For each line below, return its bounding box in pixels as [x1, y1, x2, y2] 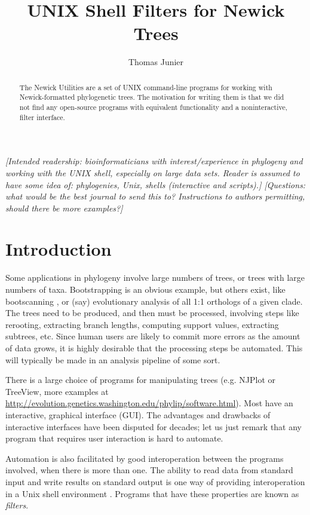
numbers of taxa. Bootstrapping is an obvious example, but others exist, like [5, 283, 286, 296]
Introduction [5, 237, 112, 261]
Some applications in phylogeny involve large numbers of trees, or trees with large [5, 271, 305, 284]
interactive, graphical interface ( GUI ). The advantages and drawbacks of [5, 408, 271, 421]
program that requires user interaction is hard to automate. [5, 432, 223, 445]
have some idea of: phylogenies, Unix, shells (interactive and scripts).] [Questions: [5, 178, 306, 191]
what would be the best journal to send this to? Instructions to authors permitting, [5, 190, 305, 203]
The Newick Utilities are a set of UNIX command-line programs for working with [19, 82, 272, 92]
